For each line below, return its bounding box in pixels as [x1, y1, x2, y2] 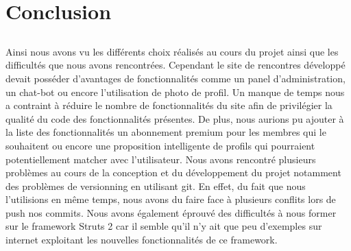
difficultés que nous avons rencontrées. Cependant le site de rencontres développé [5, 58, 346, 72]
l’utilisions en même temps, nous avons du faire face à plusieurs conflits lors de [5, 192, 336, 206]
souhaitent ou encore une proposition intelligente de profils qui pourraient [5, 138, 315, 152]
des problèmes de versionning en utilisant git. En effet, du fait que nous [5, 178, 306, 193]
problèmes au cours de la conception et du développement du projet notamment [5, 165, 341, 180]
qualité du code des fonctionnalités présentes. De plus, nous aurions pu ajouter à [5, 111, 344, 125]
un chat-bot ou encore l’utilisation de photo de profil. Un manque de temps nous [5, 84, 345, 99]
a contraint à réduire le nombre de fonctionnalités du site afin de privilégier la [5, 98, 332, 112]
